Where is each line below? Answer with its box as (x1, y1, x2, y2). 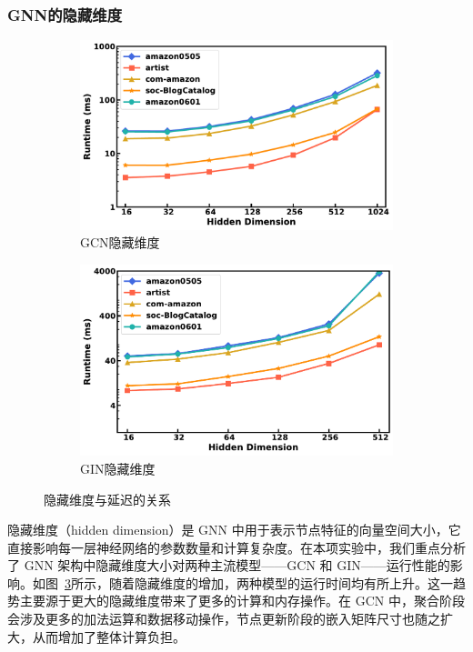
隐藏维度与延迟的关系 (44, 489, 171, 508)
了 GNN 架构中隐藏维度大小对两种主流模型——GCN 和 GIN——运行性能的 (7, 556, 450, 575)
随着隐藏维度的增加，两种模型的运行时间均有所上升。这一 (108, 573, 453, 592)
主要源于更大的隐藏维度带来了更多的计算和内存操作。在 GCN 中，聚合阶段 (19, 591, 465, 610)
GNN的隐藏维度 (7, 3, 123, 25)
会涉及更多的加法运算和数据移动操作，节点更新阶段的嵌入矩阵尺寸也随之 (7, 609, 440, 628)
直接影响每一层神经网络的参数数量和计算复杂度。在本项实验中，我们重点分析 (7, 537, 466, 557)
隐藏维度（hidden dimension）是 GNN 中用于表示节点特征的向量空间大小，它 (7, 520, 461, 539)
